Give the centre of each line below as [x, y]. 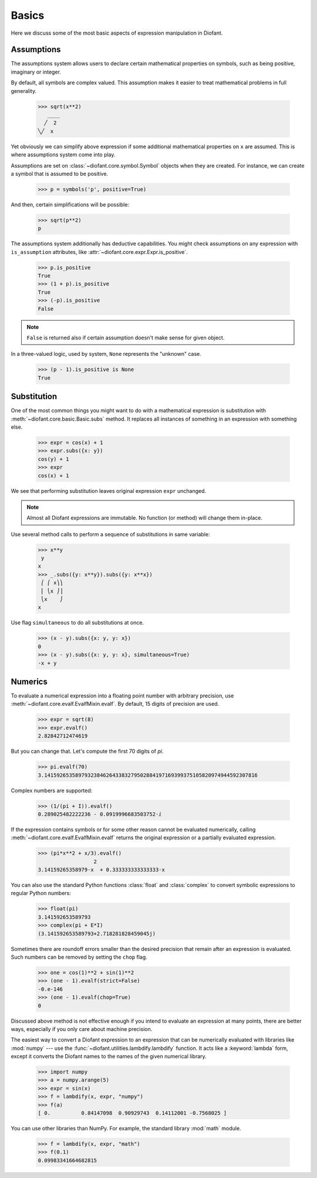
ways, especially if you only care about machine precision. [82, 1029]
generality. [24, 91]
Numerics [29, 681]
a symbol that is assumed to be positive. [60, 173]
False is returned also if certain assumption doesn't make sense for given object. [126, 338]
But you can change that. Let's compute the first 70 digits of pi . [87, 751]
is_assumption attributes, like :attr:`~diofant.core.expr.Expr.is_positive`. [99, 252]
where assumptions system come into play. [63, 155]
